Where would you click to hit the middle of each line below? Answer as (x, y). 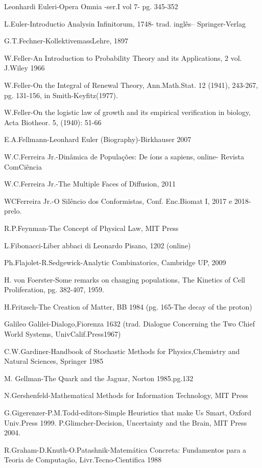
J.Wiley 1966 (25, 68)
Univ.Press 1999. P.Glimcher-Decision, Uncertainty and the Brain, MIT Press (126, 422)
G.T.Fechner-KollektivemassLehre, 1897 (66, 41)
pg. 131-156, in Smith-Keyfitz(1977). (61, 95)
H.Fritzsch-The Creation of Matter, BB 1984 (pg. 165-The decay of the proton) (128, 306)
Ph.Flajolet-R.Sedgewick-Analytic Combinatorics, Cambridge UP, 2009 (115, 262)
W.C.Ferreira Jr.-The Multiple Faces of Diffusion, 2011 (90, 184)
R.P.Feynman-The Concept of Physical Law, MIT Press (91, 228)
